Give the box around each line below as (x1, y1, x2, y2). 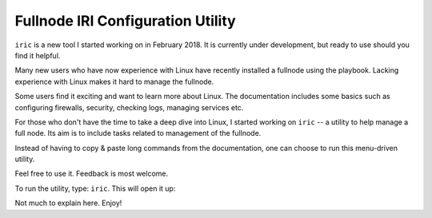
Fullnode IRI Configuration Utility (14, 12, 236, 30)
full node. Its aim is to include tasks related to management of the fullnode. (14, 129, 262, 138)
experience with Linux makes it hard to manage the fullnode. (14, 77, 214, 86)
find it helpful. (14, 50, 61, 60)
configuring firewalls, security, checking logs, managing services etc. (14, 102, 244, 112)
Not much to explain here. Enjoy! (14, 198, 122, 208)
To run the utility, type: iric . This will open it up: (14, 184, 176, 193)
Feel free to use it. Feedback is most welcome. (14, 168, 169, 179)
